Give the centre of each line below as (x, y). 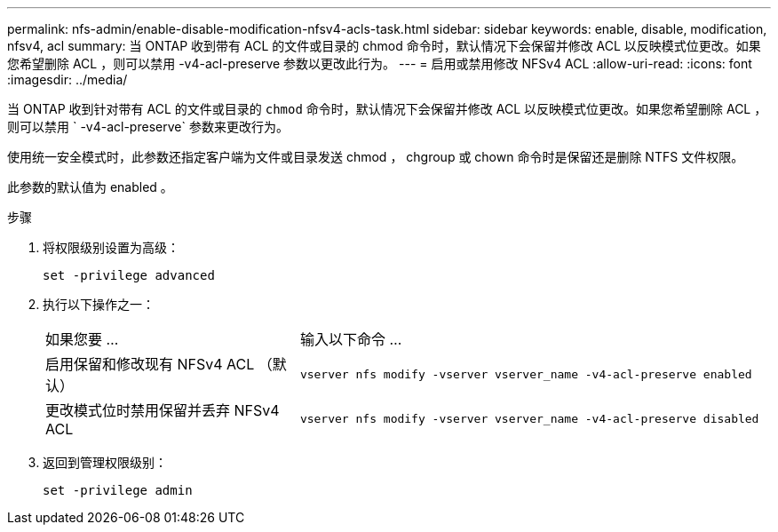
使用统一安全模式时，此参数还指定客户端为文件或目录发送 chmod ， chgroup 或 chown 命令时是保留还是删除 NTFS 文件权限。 (376, 157)
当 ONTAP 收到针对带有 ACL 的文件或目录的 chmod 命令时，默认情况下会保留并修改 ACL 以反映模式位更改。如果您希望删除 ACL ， (387, 109)
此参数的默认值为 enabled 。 (90, 187)
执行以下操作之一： (99, 304)
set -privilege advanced (129, 275)
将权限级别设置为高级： (111, 247)
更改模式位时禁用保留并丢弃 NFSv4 (163, 410)
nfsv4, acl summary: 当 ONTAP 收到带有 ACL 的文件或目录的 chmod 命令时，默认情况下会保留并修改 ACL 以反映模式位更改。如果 (384, 46)
